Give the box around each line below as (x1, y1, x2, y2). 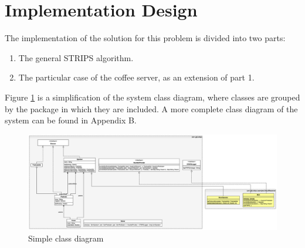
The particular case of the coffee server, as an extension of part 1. (18, 71, 255, 83)
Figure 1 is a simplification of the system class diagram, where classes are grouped (5, 91, 300, 103)
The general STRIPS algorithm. (18, 51, 134, 63)
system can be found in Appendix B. (5, 114, 137, 126)
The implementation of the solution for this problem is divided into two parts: (5, 32, 286, 44)
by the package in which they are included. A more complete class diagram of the (5, 102, 298, 115)
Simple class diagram (28, 232, 104, 244)
